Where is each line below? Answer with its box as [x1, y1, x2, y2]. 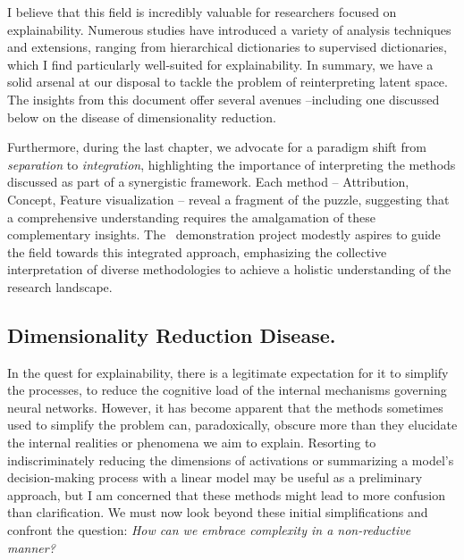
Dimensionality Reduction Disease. [7, 321, 336, 348]
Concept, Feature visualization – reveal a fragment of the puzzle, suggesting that [7, 189, 450, 208]
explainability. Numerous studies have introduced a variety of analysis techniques [7, 20, 451, 38]
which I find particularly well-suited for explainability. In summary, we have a [7, 54, 434, 73]
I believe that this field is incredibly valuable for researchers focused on [7, 3, 397, 21]
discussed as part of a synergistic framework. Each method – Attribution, [7, 172, 409, 191]
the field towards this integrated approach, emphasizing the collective [7, 242, 387, 261]
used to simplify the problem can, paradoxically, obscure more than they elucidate [7, 415, 458, 434]
